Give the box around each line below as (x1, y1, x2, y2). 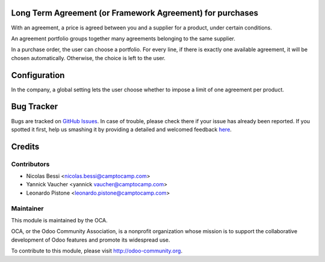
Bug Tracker (11, 102, 58, 112)
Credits (11, 141, 40, 151)
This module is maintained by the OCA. (11, 216, 108, 224)
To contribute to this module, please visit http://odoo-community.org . (11, 247, 183, 255)
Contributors (11, 160, 50, 168)
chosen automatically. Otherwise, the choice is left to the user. (11, 54, 166, 61)
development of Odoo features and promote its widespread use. (11, 236, 170, 243)
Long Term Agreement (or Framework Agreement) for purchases (11, 8, 259, 18)
